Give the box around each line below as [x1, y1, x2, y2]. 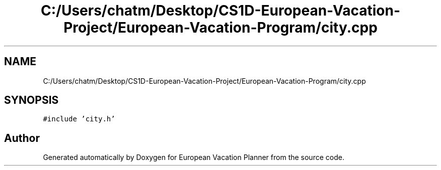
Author [4, 131, 40, 144]
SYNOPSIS [4, 94, 59, 107]
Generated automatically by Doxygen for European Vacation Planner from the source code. [43, 153, 344, 162]
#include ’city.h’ [43, 115, 115, 123]
